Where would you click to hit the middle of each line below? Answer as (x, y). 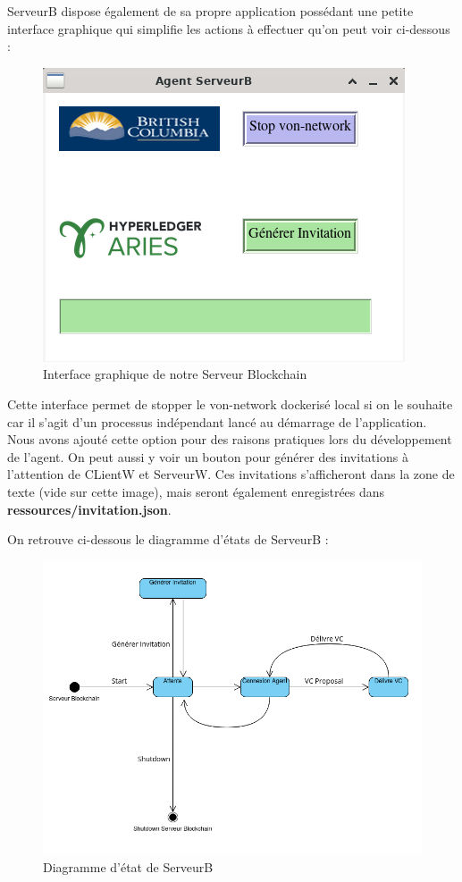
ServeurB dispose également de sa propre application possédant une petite (210, 11)
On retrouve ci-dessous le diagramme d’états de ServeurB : (168, 539)
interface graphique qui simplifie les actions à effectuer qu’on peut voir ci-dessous (229, 28)
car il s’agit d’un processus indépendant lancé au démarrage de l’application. (217, 421)
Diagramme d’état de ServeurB (128, 866)
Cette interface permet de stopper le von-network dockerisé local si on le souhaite (230, 403)
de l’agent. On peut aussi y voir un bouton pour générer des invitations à (208, 456)
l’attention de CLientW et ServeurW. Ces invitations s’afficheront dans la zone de (231, 474)
